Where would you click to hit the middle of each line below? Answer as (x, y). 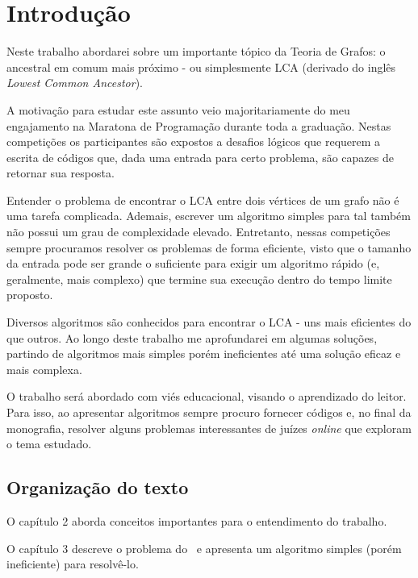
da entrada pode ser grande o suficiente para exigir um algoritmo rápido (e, (193, 263)
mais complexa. (44, 369)
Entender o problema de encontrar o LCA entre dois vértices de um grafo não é (203, 200)
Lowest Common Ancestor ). (75, 83)
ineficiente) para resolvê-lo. (73, 564)
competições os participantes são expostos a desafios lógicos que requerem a (194, 141)
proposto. (30, 295)
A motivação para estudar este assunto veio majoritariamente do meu (178, 109)
